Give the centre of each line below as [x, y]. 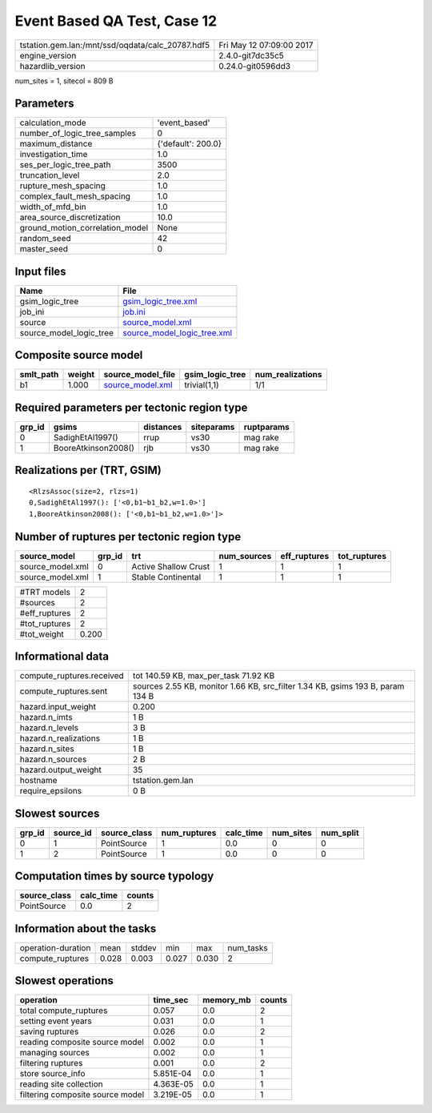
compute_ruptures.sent [64, 691]
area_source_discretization [70, 218]
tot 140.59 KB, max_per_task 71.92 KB [204, 676]
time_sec [171, 1000]
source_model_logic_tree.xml [177, 332]
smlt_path [39, 375]
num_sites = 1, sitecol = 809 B [64, 81]
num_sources [245, 556]
